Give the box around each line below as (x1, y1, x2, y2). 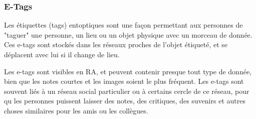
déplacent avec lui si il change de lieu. (4, 49, 120, 59)
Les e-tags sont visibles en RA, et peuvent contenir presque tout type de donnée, (4, 66, 251, 76)
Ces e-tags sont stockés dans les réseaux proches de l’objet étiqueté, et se (4, 39, 228, 50)
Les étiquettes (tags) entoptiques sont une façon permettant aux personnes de (4, 20, 243, 30)
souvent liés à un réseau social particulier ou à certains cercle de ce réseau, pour (4, 85, 249, 96)
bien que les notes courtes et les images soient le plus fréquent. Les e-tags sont (4, 76, 244, 86)
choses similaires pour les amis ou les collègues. (4, 105, 148, 115)
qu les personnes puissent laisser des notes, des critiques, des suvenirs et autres (4, 95, 245, 106)
